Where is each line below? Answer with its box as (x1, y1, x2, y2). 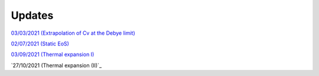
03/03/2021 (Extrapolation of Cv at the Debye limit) (11, 29, 135, 37)
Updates (11, 9, 54, 22)
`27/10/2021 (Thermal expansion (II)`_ (11, 62, 102, 69)
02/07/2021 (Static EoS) (11, 40, 69, 47)
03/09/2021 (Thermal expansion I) (11, 51, 95, 58)
